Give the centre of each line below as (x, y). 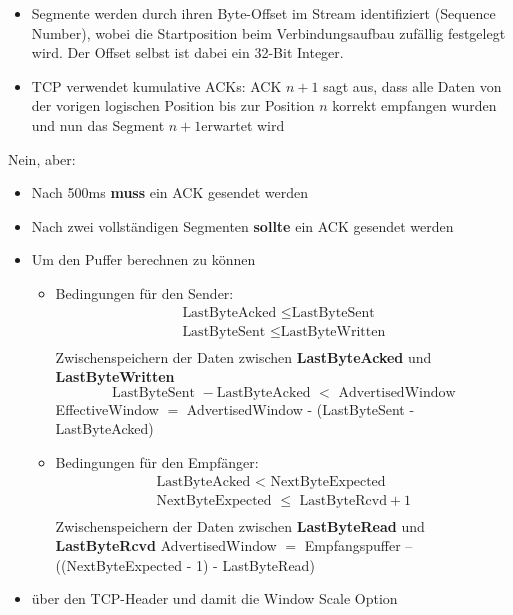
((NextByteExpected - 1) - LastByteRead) (185, 564)
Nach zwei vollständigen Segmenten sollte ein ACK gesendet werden (242, 225)
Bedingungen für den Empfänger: (157, 462)
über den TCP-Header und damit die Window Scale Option (214, 598)
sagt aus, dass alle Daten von (412, 85)
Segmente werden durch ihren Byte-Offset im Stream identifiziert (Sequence (263, 13)
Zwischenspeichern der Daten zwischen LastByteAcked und (243, 356)
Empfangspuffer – (358, 545)
